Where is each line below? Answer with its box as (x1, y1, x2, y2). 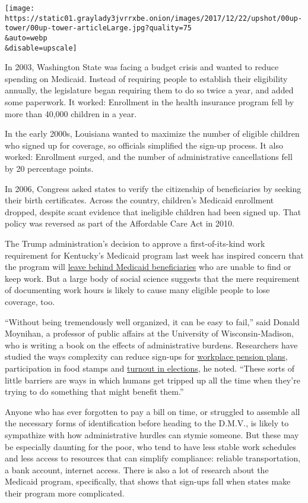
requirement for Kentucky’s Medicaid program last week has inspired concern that (5, 249, 304, 261)
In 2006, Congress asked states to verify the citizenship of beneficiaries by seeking (5, 182, 301, 194)
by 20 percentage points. (5, 162, 94, 175)
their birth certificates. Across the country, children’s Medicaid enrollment (5, 194, 274, 206)
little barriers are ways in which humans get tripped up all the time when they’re (5, 373, 300, 386)
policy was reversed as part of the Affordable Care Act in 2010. (5, 217, 234, 230)
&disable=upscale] (5, 43, 77, 52)
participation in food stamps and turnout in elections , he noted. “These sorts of (5, 361, 294, 374)
